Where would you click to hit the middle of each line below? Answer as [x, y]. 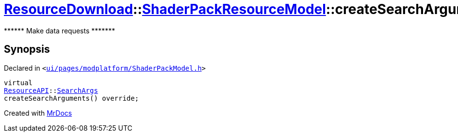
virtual [18, 83]
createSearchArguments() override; [72, 98]
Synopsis [27, 49]
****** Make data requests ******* [60, 30]
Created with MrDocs [38, 113]
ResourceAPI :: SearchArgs [51, 90]
